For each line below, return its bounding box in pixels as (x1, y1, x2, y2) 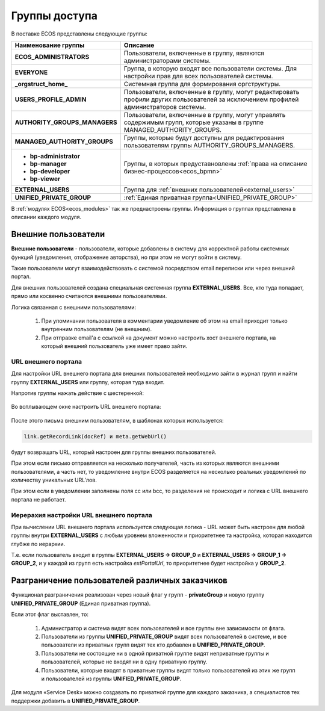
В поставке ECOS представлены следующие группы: (11, 30, 147, 37)
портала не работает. (11, 495, 66, 503)
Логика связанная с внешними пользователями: (11, 303, 137, 311)
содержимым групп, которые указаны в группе (123, 118, 264, 126)
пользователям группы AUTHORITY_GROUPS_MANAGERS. (123, 141, 295, 149)
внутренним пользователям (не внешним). (41, 326, 152, 333)
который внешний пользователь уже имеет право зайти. (41, 343, 188, 350)
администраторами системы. (123, 56, 211, 64)
